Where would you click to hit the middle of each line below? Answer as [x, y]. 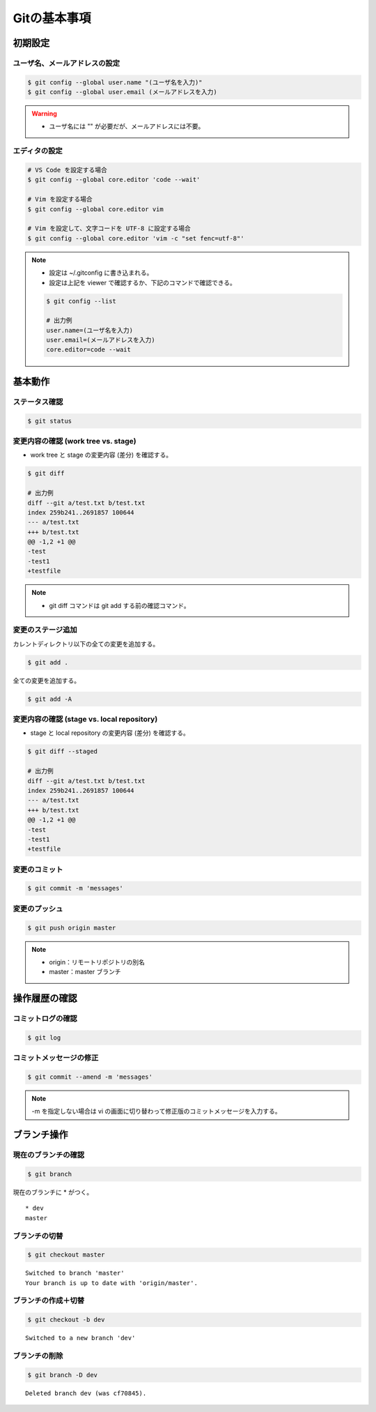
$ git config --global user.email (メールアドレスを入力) [122, 92]
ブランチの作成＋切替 [49, 1300]
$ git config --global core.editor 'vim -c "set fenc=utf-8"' [136, 238]
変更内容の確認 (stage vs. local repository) [85, 720]
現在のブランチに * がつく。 [53, 1192]
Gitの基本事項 [52, 18]
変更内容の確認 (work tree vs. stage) [75, 441]
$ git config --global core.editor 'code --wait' [114, 180]
